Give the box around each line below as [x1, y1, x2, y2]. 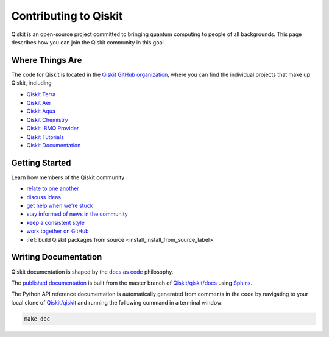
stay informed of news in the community [26, 210, 128, 218]
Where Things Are [11, 55, 82, 65]
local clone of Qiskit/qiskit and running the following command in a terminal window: [11, 299, 224, 306]
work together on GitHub [26, 227, 89, 235]
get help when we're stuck [26, 202, 94, 210]
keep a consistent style [26, 219, 85, 226]
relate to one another [26, 185, 79, 192]
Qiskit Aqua [26, 107, 56, 115]
